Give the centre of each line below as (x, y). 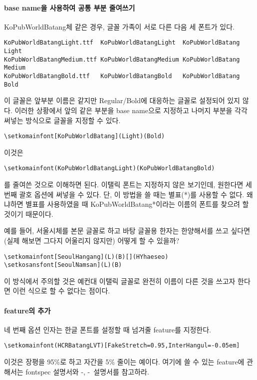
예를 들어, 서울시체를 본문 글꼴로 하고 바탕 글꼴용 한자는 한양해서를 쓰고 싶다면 (127, 231)
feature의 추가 (27, 310)
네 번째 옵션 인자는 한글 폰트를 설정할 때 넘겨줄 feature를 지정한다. (108, 329)
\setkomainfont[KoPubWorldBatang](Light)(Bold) (85, 136)
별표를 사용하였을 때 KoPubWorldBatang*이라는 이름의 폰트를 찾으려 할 (137, 204)
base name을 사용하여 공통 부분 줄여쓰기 (70, 7)
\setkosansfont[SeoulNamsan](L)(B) (63, 265)
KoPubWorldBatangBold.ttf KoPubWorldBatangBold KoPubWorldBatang (122, 76)
